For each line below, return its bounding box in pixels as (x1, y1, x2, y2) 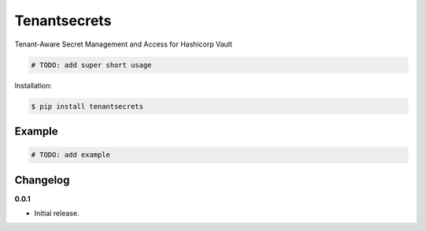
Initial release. (34, 208, 79, 218)
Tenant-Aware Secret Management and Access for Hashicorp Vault (14, 39, 232, 49)
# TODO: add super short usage (31, 60, 153, 69)
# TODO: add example (31, 151, 110, 159)
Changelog (14, 173, 70, 187)
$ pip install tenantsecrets (31, 102, 144, 110)
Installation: (14, 80, 53, 90)
